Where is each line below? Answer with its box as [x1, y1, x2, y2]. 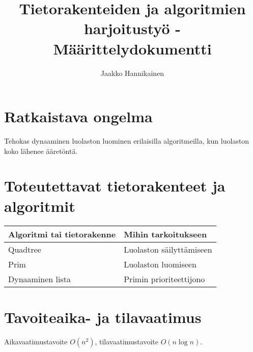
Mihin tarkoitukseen [124, 228, 207, 240]
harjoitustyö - [83, 18, 181, 39]
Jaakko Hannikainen [100, 67, 164, 78]
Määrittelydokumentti [53, 38, 212, 59]
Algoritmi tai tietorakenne [8, 228, 116, 240]
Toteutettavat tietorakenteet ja [4, 175, 226, 196]
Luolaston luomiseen [124, 258, 196, 270]
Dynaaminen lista [8, 273, 71, 285]
